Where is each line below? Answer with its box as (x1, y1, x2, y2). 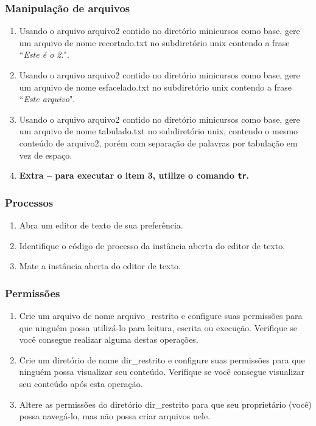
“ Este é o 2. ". (19, 48, 69, 61)
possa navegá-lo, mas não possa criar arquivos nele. (19, 410, 211, 422)
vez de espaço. (19, 148, 72, 161)
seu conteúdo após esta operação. (19, 377, 143, 390)
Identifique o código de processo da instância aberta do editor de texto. (19, 239, 286, 252)
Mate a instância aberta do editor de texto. (19, 259, 181, 272)
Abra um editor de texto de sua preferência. (19, 219, 183, 232)
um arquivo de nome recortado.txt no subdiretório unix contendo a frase (19, 36, 290, 49)
